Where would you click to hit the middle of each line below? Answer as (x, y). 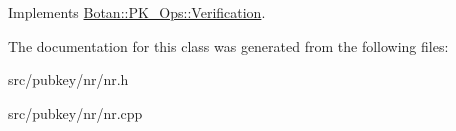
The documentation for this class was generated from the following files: (228, 45)
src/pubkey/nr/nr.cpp (75, 112)
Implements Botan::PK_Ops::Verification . (137, 12)
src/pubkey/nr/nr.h (68, 79)
